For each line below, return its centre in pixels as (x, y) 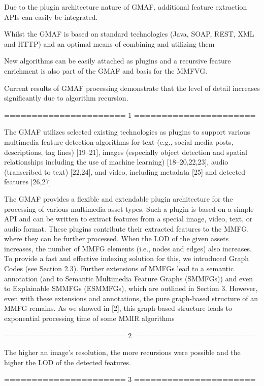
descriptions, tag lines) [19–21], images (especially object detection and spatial (126, 152)
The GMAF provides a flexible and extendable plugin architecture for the (119, 198)
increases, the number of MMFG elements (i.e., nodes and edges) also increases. (128, 248)
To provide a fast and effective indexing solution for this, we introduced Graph (126, 258)
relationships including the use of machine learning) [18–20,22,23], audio (116, 162)
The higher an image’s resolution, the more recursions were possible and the (122, 352)
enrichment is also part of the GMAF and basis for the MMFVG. (106, 70)
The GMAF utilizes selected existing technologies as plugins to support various (127, 132)
